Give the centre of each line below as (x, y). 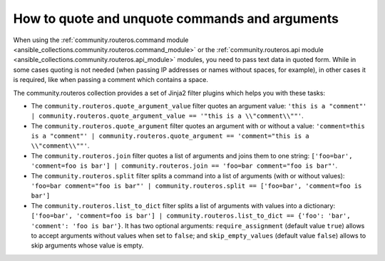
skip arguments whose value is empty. (87, 245)
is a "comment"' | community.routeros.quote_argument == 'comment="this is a (170, 136)
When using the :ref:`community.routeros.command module (101, 40)
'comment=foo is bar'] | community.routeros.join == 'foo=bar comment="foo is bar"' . (184, 166)
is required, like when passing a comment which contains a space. (111, 80)
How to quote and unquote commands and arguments (176, 19)
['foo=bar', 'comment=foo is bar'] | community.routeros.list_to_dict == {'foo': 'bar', (191, 216)
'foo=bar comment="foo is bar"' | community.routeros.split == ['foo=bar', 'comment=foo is (196, 186)
